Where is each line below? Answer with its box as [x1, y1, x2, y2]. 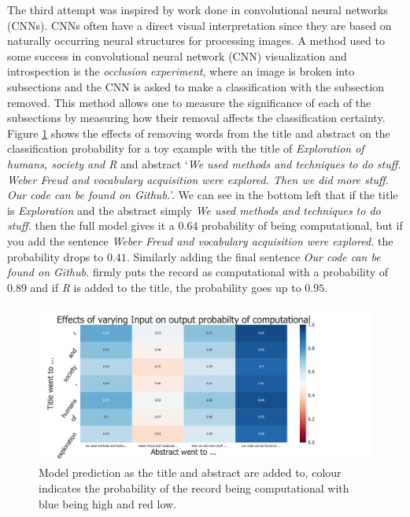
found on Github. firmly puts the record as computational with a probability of [7, 264, 389, 280]
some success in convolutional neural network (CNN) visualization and [7, 47, 347, 64]
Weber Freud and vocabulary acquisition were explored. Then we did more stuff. [7, 171, 389, 187]
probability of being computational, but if [201, 217, 403, 234]
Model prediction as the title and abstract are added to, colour [39, 464, 342, 481]
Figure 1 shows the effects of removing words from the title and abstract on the [7, 124, 390, 141]
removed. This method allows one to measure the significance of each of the [7, 94, 371, 110]
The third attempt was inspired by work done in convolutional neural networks [7, 2, 388, 17]
